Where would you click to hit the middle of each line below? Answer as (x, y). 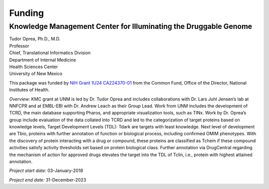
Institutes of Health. (29, 90)
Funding (27, 13)
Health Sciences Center (34, 67)
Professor (19, 46)
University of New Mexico (36, 74)
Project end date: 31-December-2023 (48, 180)
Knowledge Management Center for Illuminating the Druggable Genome (131, 26)
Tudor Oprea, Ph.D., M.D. (35, 39)
